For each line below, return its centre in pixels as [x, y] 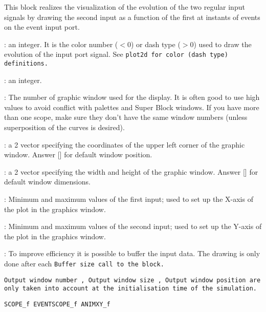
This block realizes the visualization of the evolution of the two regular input [125, 7]
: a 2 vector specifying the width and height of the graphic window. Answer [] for [131, 171]
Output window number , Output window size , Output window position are [132, 280]
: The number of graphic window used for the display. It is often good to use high [132, 97]
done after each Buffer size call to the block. [84, 263]
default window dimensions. [47, 182]
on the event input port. [42, 27]
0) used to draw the [221, 44]
